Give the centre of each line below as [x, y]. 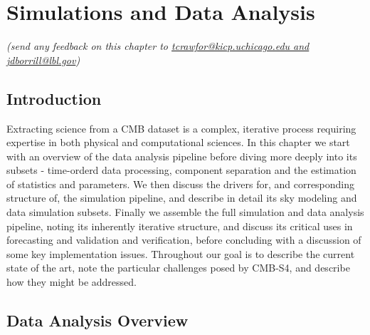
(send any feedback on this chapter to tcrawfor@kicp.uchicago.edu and [158, 46]
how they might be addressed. [72, 282]
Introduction [54, 98]
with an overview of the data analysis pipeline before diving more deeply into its [182, 156]
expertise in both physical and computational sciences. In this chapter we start [178, 142]
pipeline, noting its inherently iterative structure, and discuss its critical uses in [180, 226]
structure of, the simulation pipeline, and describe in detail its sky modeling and [182, 198]
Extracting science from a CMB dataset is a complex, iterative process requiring [181, 128]
